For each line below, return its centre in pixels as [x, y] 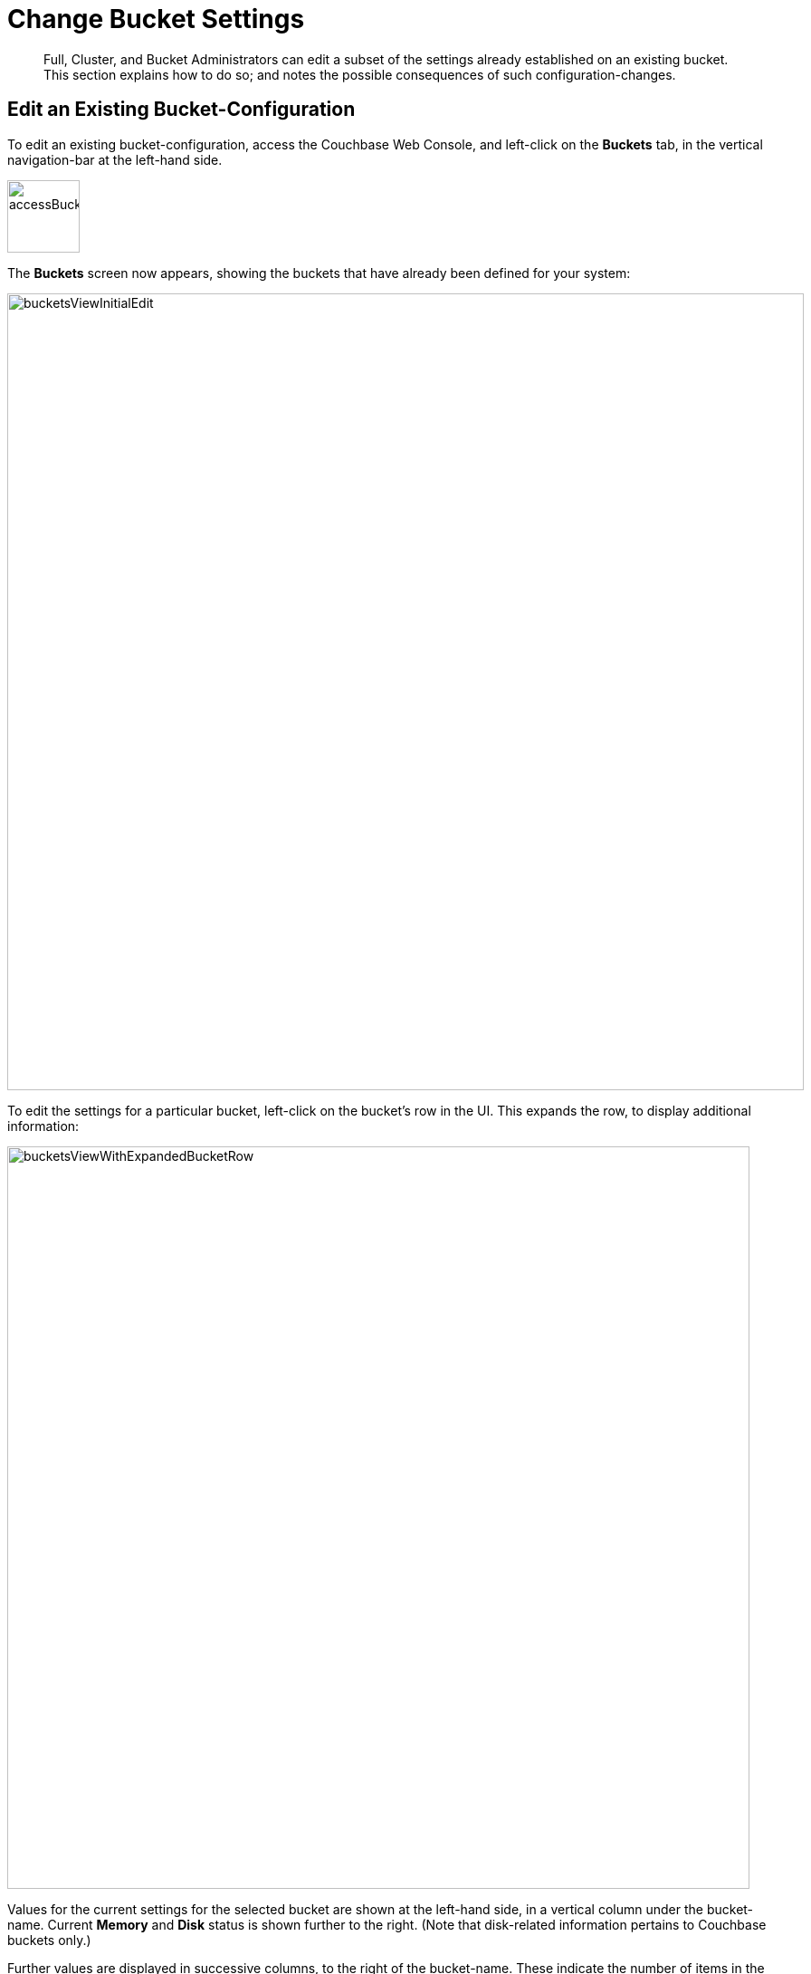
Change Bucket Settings [156, 19]
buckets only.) [49, 1940]
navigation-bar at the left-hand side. [115, 159]
